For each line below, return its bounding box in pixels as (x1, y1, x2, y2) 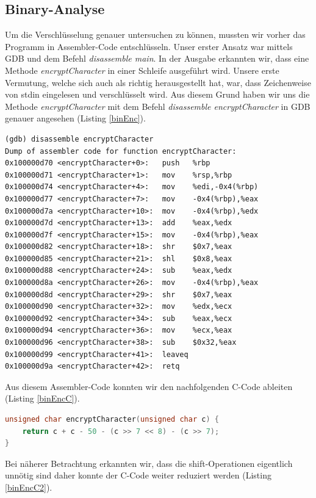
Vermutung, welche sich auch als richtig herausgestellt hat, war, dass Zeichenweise (5, 76, 311, 88)
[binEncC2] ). (5, 480, 52, 493)
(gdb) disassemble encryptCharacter (5, 134, 154, 143)
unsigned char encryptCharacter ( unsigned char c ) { (5, 415, 219, 424)
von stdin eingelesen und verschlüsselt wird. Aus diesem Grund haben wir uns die (5, 88, 310, 101)
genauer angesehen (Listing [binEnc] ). (5, 112, 146, 125)
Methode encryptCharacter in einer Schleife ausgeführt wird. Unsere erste (5, 63, 279, 76)
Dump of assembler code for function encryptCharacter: (5, 146, 237, 156)
